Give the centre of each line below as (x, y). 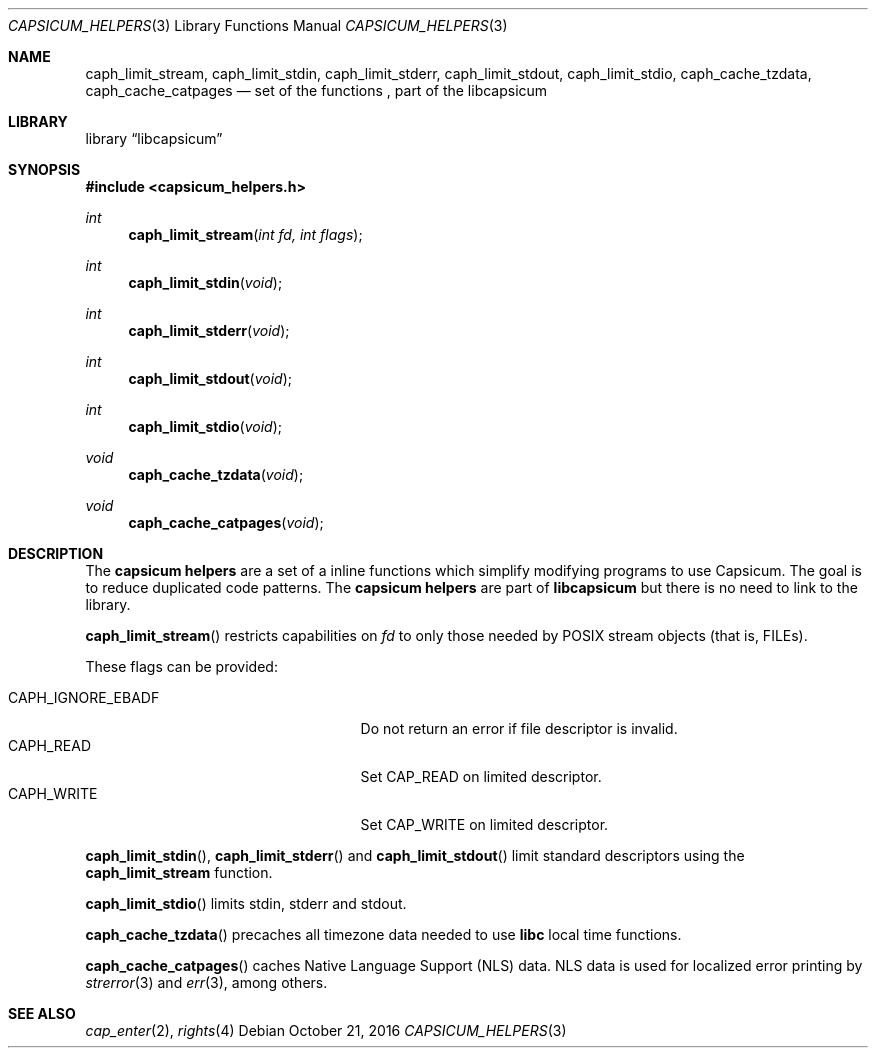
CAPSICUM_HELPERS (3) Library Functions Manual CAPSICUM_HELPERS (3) (258, 25)
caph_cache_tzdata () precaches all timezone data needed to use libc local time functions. (383, 934)
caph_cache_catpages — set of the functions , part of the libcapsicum (316, 90)
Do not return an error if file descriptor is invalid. (519, 728)
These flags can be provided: (181, 666)
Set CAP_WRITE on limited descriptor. (484, 824)
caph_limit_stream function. (179, 872)
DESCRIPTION (56, 553)
